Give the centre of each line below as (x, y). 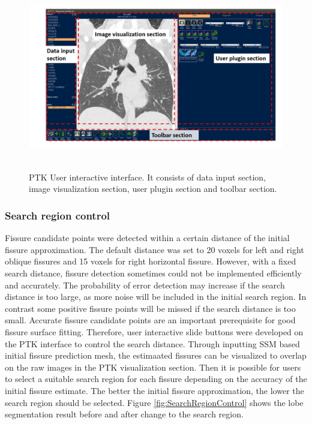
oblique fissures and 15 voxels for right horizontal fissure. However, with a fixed (151, 261)
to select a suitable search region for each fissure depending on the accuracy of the (156, 379)
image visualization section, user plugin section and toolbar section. (153, 189)
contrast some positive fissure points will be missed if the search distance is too (150, 308)
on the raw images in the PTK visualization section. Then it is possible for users (153, 367)
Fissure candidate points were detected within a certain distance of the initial (147, 238)
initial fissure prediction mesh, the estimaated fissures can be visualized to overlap (156, 355)
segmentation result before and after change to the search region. (124, 414)
